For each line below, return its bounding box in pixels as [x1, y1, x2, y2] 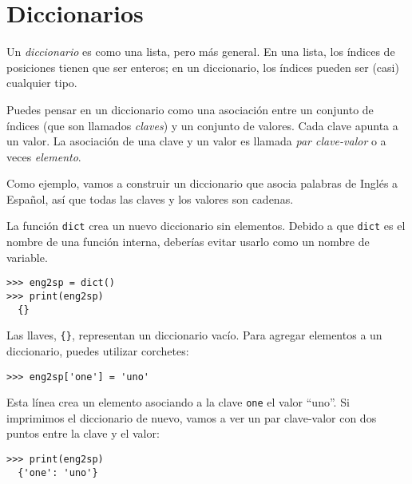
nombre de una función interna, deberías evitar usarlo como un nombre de [6, 233, 370, 250]
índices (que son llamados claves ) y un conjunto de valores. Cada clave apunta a [6, 117, 398, 133]
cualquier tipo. [6, 74, 77, 91]
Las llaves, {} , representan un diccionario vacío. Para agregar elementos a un [6, 327, 382, 343]
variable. [6, 248, 48, 265]
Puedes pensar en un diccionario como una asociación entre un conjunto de [6, 101, 374, 117]
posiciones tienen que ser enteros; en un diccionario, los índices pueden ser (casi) [6, 58, 399, 75]
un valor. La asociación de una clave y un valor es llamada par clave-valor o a [6, 133, 386, 149]
